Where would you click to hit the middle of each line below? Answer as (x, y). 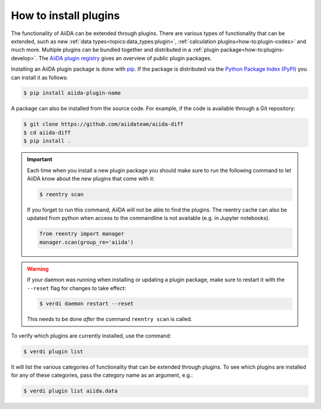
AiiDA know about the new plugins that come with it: (91, 179)
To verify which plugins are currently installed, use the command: (91, 335)
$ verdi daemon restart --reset (86, 304)
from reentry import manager (82, 234)
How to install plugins (65, 15)
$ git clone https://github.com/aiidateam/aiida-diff (103, 124)
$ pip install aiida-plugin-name (72, 93)
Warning (38, 269)
